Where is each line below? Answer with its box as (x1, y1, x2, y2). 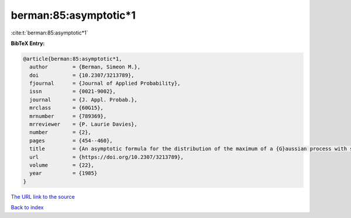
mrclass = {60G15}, (29, 105, 104, 111)
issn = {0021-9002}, (29, 88, 116, 95)
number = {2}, (29, 129, 92, 136)
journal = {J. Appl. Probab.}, (29, 96, 137, 103)
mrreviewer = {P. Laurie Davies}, (29, 121, 137, 128)
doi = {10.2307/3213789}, (29, 72, 135, 78)
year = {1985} (29, 170, 98, 177)
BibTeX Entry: (11, 40, 45, 47)
